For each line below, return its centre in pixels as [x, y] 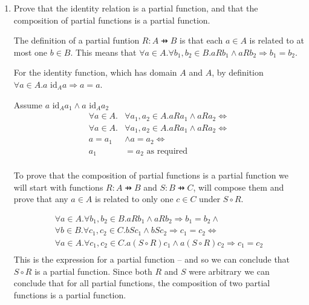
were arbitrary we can [229, 271]
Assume [28, 104]
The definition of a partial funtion [76, 40]
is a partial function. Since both [93, 271]
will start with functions [58, 187]
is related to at [277, 40]
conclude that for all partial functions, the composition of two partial [142, 283]
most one [31, 52]
